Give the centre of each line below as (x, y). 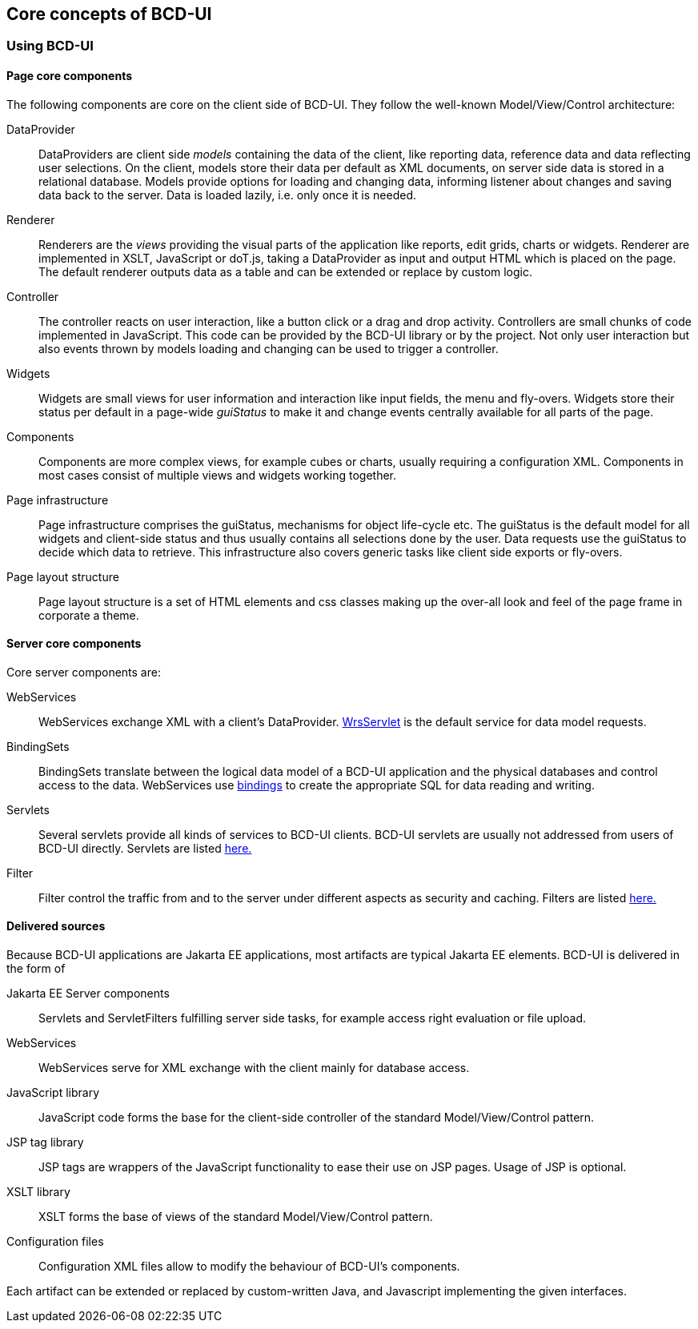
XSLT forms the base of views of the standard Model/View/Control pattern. (236, 1217)
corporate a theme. (89, 615)
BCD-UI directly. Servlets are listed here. (145, 848)
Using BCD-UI (50, 46)
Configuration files (55, 1242)
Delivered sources (56, 926)
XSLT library (38, 1192)
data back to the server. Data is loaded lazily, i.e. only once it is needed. (227, 195)
